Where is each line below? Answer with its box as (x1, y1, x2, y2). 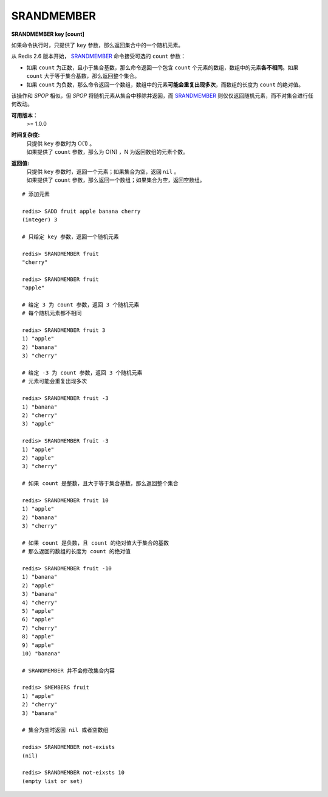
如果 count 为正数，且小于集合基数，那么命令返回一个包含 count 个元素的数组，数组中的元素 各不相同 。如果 (26, 64, 299, 71)
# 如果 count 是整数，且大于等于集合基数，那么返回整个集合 (22, 480, 179, 487)
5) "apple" (22, 607, 55, 614)
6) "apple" (22, 616, 55, 623)
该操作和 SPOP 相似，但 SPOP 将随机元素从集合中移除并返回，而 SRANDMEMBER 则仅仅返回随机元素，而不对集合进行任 (11, 92, 314, 99)
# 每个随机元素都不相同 (22, 310, 82, 317)
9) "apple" (22, 641, 55, 649)
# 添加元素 (22, 190, 50, 198)
